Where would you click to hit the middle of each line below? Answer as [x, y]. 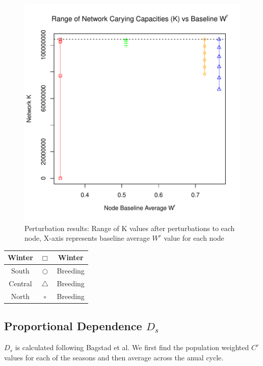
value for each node [194, 238]
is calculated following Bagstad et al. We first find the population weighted [132, 347]
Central [20, 283]
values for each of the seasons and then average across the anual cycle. [114, 357]
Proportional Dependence [73, 326]
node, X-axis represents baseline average [87, 238]
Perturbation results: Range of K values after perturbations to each [130, 228]
